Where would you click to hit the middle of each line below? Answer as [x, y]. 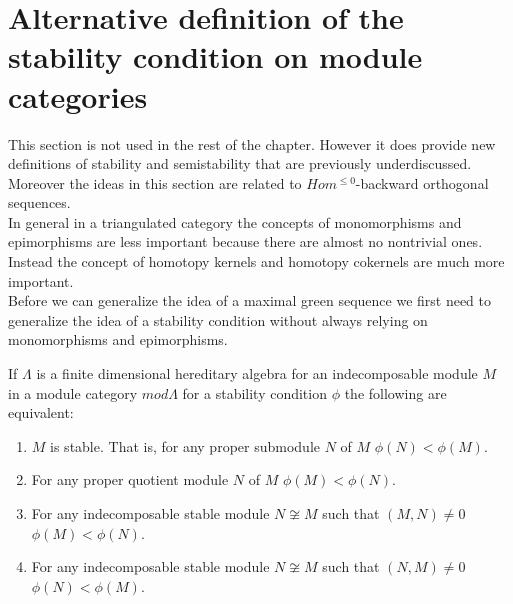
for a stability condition [254, 392]
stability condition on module [215, 56]
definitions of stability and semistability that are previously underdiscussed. [240, 163]
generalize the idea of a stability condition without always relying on [218, 319]
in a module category [73, 392]
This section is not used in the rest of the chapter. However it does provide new [252, 143]
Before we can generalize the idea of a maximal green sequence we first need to [250, 300]
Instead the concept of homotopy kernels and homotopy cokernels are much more [256, 261]
